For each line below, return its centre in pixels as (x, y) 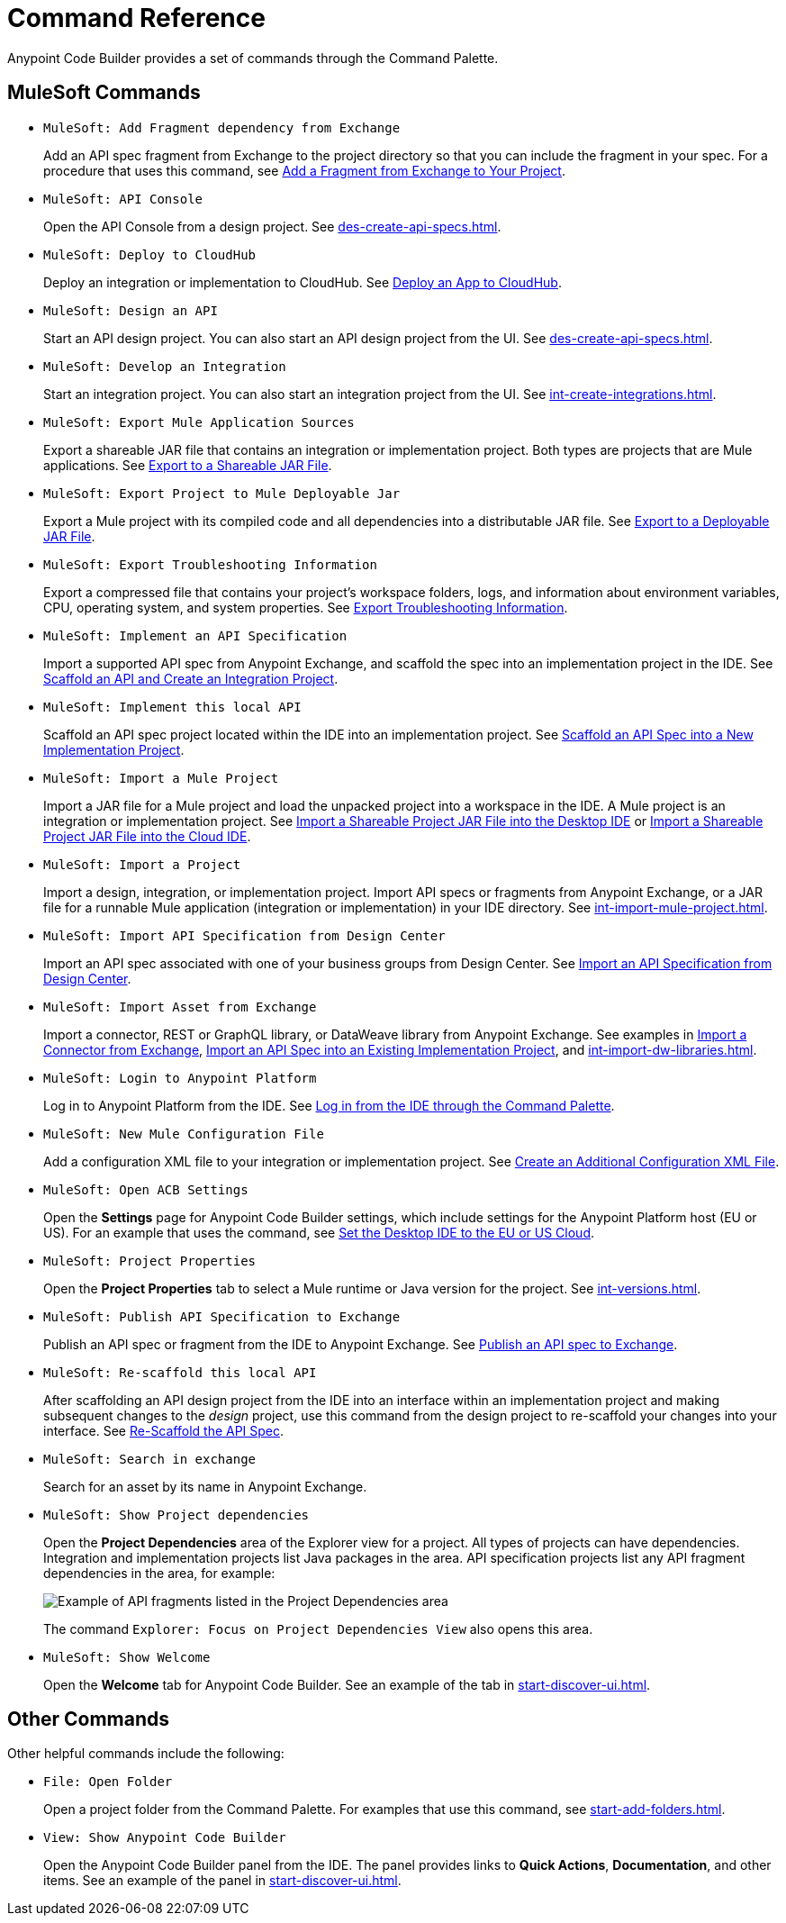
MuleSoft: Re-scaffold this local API (180, 1372)
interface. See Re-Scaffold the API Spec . (164, 1430)
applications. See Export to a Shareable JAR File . (188, 465)
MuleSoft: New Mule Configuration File (184, 1134)
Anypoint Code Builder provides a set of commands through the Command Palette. (253, 58)
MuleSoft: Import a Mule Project (161, 778)
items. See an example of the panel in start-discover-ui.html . (222, 1881)
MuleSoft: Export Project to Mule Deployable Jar (222, 493)
